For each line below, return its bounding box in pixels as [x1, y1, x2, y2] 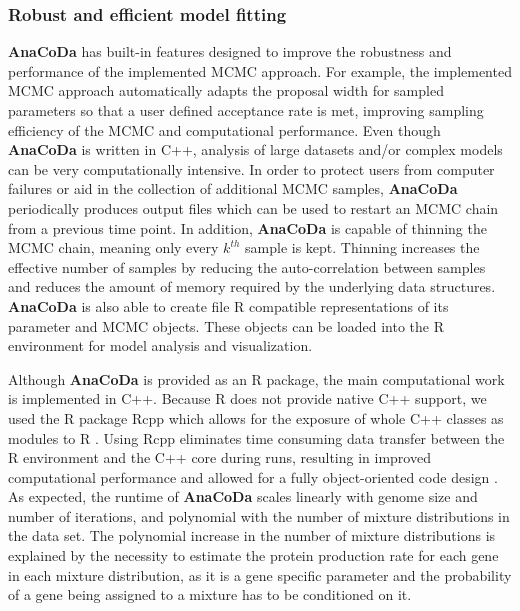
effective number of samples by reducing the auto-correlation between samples [8, 256, 486, 277]
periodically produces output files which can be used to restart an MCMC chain [8, 197, 499, 218]
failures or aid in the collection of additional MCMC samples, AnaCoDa [8, 178, 458, 199]
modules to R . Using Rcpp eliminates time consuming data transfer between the [8, 427, 505, 448]
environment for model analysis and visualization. [8, 335, 313, 356]
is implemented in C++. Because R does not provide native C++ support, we [8, 388, 487, 409]
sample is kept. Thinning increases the [245, 237, 480, 258]
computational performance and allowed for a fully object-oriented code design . [8, 466, 498, 487]
